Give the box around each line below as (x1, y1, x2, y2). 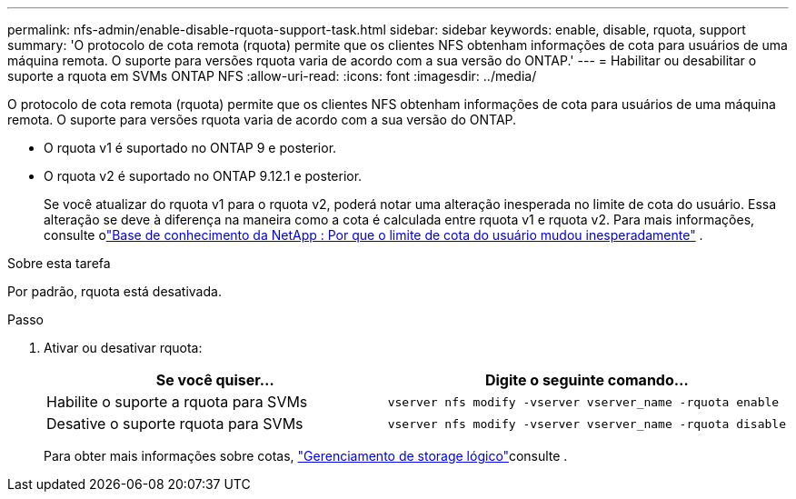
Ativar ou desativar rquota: (44, 340, 203, 355)
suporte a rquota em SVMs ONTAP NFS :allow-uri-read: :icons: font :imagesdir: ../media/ (7, 68, 537, 84)
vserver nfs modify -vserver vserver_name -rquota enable (387, 394, 780, 409)
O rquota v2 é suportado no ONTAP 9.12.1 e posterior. (44, 168, 363, 184)
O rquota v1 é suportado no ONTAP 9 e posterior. (44, 140, 337, 155)
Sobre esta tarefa (7, 255, 111, 271)
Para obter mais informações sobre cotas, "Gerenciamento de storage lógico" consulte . (44, 448, 568, 464)
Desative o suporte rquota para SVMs (46, 414, 303, 433)
